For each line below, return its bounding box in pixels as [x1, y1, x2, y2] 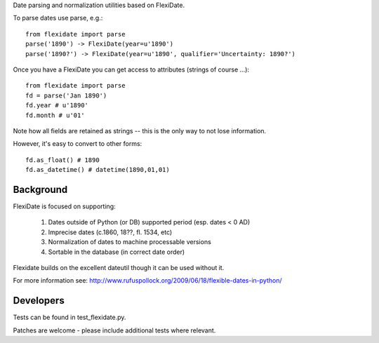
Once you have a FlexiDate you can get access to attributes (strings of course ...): [13, 65, 249, 74]
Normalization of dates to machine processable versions [48, 238, 212, 246]
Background [13, 183, 68, 196]
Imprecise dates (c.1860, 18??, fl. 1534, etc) [48, 228, 173, 236]
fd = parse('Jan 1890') [25, 91, 107, 100]
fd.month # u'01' [25, 111, 85, 119]
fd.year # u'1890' [25, 102, 89, 109]
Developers [13, 295, 65, 307]
